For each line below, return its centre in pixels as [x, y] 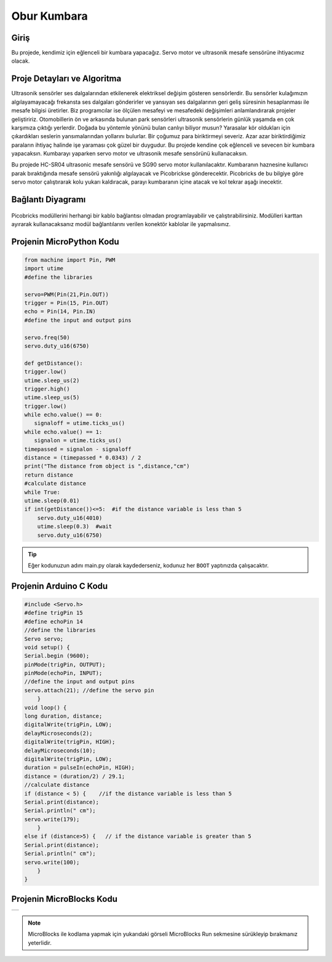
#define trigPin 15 [53, 613]
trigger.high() [47, 389]
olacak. [21, 61]
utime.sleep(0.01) [52, 501]
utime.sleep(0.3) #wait [75, 526]
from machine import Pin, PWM [70, 260]
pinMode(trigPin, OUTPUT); [65, 664]
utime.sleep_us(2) [52, 380]
